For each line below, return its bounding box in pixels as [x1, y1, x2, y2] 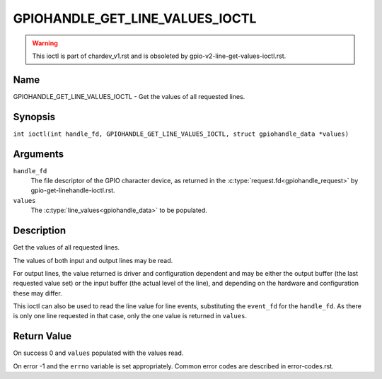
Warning [32, 39, 58, 47]
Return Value [13, 330, 72, 342]
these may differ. [13, 288, 63, 297]
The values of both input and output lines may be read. [13, 256, 173, 264]
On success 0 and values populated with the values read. [13, 349, 184, 357]
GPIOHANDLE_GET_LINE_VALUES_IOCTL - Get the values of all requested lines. [13, 92, 245, 100]
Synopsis [13, 110, 56, 123]
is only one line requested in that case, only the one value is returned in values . [13, 312, 248, 320]
